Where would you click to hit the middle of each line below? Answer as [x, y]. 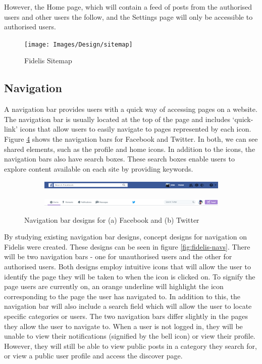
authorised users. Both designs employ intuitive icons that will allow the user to [127, 266]
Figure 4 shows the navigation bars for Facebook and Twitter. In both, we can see [131, 139]
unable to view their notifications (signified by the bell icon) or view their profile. [130, 336]
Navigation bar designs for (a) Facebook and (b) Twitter [112, 219]
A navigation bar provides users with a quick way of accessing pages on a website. [131, 109]
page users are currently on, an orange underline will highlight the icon [114, 286]
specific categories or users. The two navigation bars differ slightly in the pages [126, 316]
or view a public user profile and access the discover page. [93, 356]
